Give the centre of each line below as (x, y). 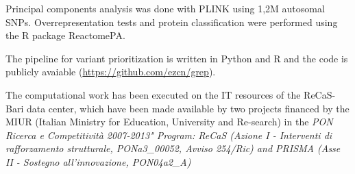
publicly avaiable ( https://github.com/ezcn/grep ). (111, 72)
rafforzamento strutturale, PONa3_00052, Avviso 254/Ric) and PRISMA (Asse (173, 148)
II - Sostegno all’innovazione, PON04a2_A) (98, 161)
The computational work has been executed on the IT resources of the (153, 94)
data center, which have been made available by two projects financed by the (188, 108)
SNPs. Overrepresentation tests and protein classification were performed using (172, 22)
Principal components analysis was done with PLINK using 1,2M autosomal (165, 8)
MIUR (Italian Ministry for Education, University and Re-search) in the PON (169, 122)
